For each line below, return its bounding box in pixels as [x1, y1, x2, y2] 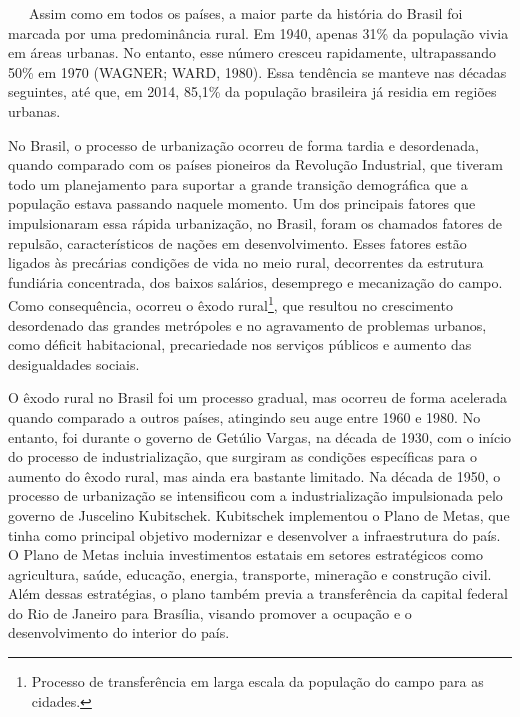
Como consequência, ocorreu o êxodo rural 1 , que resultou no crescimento [8, 292, 453, 315]
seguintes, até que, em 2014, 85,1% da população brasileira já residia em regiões [8, 81, 497, 102]
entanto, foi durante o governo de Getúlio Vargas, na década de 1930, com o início [8, 426, 512, 447]
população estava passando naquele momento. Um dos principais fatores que [8, 193, 476, 214]
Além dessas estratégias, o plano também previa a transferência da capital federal [8, 583, 508, 604]
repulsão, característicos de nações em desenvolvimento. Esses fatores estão [8, 232, 467, 253]
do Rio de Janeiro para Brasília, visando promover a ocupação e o [8, 602, 412, 623]
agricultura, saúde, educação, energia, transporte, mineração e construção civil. [8, 563, 492, 584]
